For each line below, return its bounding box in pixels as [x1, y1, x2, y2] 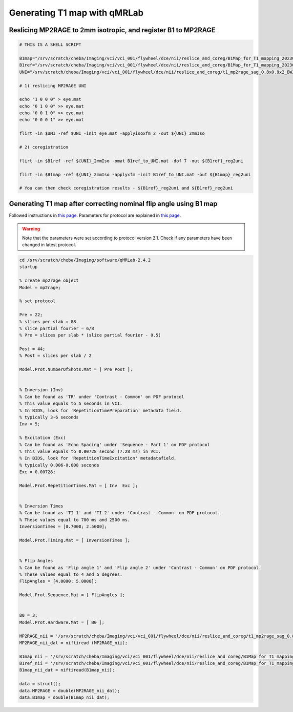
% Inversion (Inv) [19, 387, 63, 393]
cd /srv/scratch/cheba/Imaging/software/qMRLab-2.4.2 [19, 257, 151, 263]
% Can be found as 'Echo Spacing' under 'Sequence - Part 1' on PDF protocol [19, 442, 210, 447]
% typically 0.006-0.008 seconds [19, 462, 100, 468]
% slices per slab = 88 [19, 319, 77, 324]
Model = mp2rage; [19, 285, 61, 290]
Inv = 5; [19, 421, 41, 427]
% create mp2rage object [19, 278, 79, 283]
